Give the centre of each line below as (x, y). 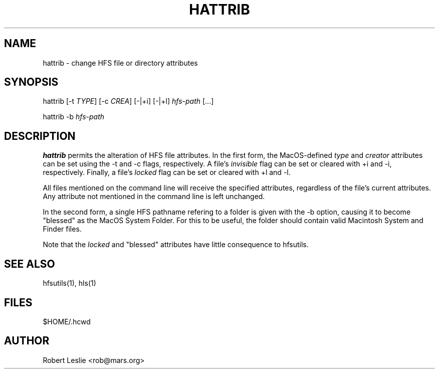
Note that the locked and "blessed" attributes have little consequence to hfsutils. (176, 245)
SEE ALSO (30, 264)
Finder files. (62, 229)
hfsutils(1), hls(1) (69, 283)
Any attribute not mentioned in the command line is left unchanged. (154, 197)
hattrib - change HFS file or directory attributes (120, 63)
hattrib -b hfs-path (74, 117)
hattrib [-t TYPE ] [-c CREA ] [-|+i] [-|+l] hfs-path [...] (128, 101)
